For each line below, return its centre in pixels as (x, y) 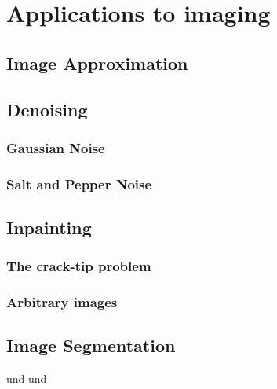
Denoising (47, 109)
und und (27, 378)
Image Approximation (97, 62)
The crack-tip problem (79, 266)
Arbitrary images (62, 302)
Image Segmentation (91, 345)
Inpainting (49, 228)
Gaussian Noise (56, 147)
